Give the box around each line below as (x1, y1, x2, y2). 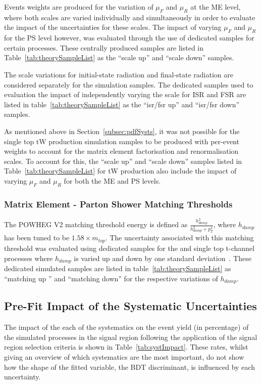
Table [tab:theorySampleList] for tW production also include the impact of (4, 165, 237, 176)
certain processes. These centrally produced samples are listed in (4, 42, 204, 53)
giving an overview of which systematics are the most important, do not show (4, 352, 244, 362)
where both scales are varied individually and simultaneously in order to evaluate (4, 12, 255, 22)
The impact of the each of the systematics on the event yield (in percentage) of (4, 322, 249, 332)
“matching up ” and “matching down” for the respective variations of (4, 273, 218, 283)
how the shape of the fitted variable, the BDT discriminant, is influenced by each (4, 361, 255, 372)
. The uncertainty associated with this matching (105, 232, 254, 243)
